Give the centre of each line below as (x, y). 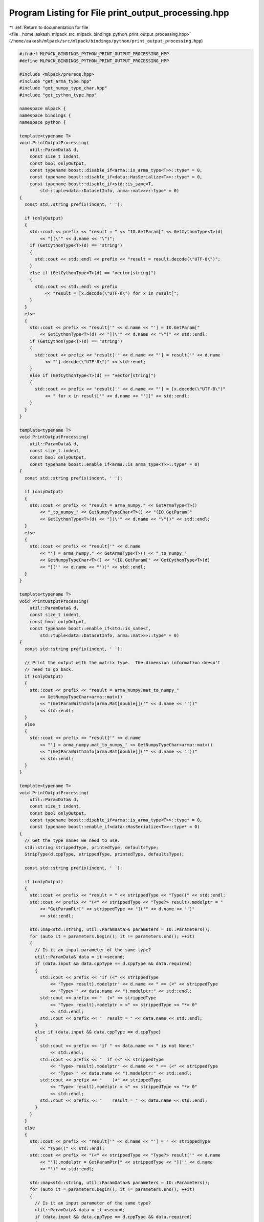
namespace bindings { (45, 115)
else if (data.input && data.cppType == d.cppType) (98, 1032)
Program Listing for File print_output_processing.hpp (119, 13)
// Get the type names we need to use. (72, 840)
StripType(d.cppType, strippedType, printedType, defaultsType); (105, 854)
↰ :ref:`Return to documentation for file (49, 27)
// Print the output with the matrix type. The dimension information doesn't (123, 663)
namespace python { (43, 122)
